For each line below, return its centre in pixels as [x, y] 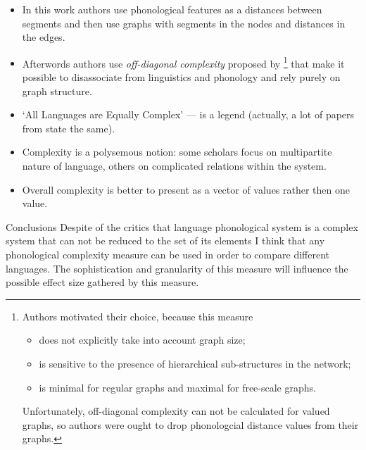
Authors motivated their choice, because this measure [138, 316]
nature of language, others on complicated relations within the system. [174, 165]
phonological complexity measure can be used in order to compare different [168, 254]
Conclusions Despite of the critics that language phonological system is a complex [182, 226]
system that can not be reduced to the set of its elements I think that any [165, 240]
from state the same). [69, 128]
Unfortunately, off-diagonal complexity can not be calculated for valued [176, 411]
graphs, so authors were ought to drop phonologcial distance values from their [190, 424]
